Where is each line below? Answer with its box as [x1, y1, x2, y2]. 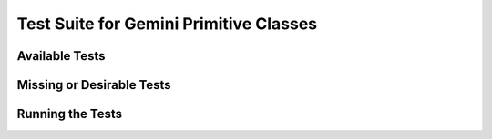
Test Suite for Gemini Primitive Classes [16, 14, 318, 34]
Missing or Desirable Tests [16, 77, 172, 93]
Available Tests [16, 48, 106, 64]
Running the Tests [16, 106, 123, 122]
